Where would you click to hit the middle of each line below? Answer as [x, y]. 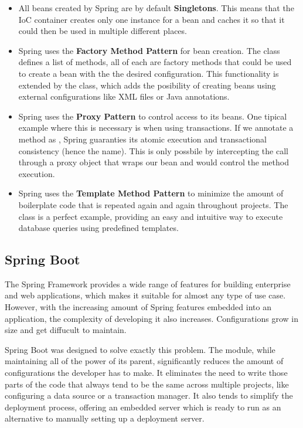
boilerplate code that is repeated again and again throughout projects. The [153, 204]
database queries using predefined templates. [98, 228]
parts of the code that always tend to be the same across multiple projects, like [147, 384]
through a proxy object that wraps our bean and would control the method [154, 162]
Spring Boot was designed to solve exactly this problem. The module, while [140, 349]
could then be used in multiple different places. [103, 31]
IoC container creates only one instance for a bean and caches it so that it [151, 19]
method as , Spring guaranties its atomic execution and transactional [142, 139]
